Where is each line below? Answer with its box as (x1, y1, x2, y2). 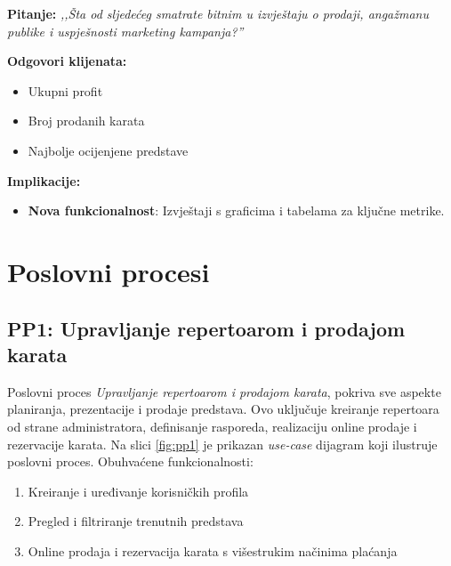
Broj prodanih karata (28, 111, 145, 130)
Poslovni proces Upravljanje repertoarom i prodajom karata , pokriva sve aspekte (7, 382, 441, 400)
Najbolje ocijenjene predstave (28, 141, 189, 159)
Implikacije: (7, 171, 81, 190)
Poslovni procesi (7, 253, 210, 289)
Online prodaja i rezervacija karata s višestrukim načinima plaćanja (28, 541, 398, 560)
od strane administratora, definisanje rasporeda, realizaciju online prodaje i (7, 416, 417, 435)
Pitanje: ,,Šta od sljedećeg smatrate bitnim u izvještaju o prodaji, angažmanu (7, 4, 429, 22)
